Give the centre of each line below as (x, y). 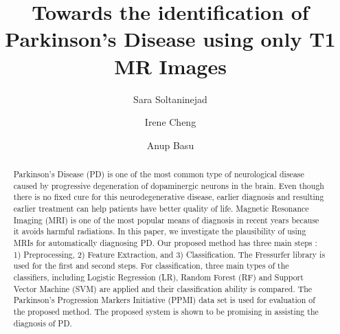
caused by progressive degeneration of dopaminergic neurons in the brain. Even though (169, 185)
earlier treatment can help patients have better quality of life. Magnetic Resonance (161, 209)
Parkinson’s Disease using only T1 (170, 39)
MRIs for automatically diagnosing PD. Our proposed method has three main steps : (165, 243)
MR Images (170, 66)
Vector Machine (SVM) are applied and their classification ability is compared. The (163, 288)
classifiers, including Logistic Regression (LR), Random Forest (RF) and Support (158, 277)
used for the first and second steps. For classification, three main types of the (151, 266)
